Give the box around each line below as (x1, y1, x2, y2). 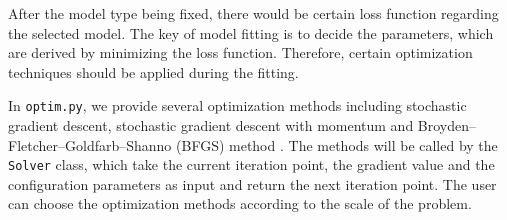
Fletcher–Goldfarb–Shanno (8, 134, 172, 155)
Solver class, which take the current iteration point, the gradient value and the (8, 154, 495, 175)
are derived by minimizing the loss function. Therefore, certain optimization (8, 42, 473, 63)
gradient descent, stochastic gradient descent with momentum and (8, 115, 414, 136)
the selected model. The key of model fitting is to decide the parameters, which (8, 22, 494, 43)
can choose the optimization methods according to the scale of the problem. (8, 193, 472, 214)
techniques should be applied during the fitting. (8, 61, 299, 82)
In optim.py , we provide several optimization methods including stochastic (8, 95, 467, 116)
